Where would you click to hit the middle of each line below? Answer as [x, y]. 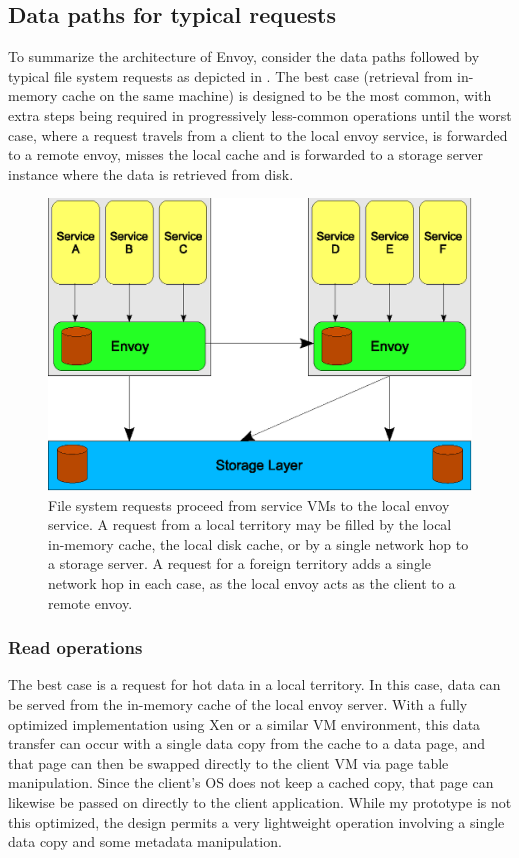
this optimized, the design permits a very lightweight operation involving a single [256, 821]
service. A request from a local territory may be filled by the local [250, 524]
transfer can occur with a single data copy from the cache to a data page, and [247, 743]
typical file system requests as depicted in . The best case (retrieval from [230, 75]
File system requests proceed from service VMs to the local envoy [249, 504]
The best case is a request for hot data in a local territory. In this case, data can [254, 684]
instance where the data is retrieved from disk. [151, 173]
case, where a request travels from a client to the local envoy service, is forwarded [258, 134]
